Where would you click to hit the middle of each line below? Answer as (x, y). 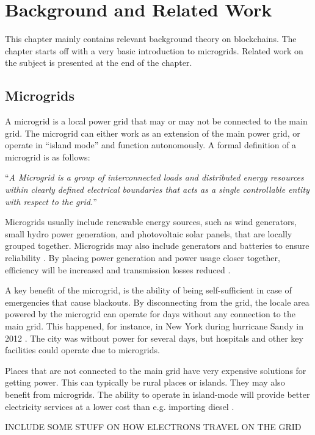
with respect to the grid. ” (51, 201)
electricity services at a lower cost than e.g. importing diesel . (120, 406)
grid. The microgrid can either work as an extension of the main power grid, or (153, 133)
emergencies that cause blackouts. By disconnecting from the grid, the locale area (157, 302)
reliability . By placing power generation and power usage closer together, (143, 258)
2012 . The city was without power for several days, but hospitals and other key (154, 338)
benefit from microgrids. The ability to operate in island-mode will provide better (157, 394)
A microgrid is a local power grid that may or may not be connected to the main (156, 121)
